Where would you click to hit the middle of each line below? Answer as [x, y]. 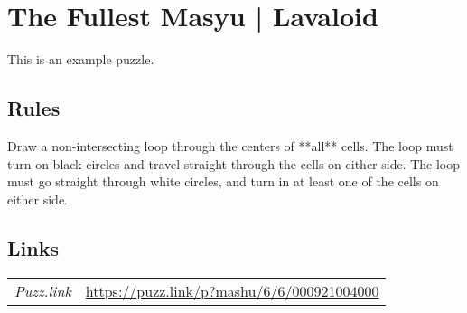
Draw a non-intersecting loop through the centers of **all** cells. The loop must [230, 145]
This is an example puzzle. [81, 59]
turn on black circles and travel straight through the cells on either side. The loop [234, 163]
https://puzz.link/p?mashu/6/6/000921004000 [232, 290]
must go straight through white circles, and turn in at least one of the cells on [223, 181]
